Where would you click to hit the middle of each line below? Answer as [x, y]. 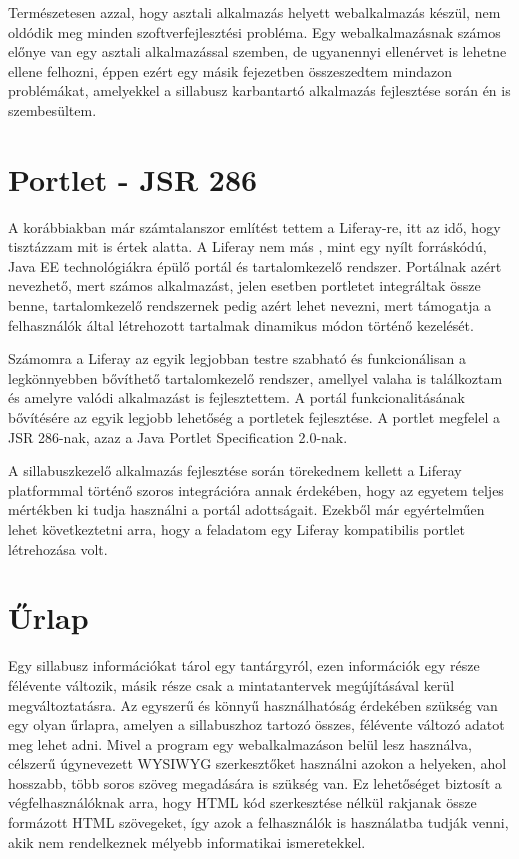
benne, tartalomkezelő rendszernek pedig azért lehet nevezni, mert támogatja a [250, 305]
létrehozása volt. [58, 548]
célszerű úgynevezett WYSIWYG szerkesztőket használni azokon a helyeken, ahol [257, 763]
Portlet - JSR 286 [133, 178]
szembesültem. [52, 109]
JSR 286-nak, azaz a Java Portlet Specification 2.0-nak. [178, 436]
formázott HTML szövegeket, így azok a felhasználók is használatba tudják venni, [258, 822]
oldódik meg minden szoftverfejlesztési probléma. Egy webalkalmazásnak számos [254, 31]
